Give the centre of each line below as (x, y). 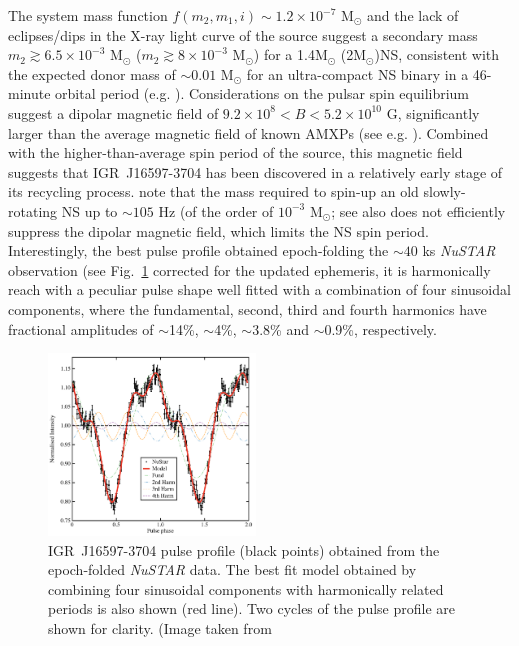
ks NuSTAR (459, 250)
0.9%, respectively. (380, 328)
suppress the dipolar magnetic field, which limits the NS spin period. (218, 230)
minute (29, 93)
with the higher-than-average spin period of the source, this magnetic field (235, 152)
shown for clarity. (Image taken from (160, 628)
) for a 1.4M (290, 54)
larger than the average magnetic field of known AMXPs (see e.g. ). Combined (248, 132)
